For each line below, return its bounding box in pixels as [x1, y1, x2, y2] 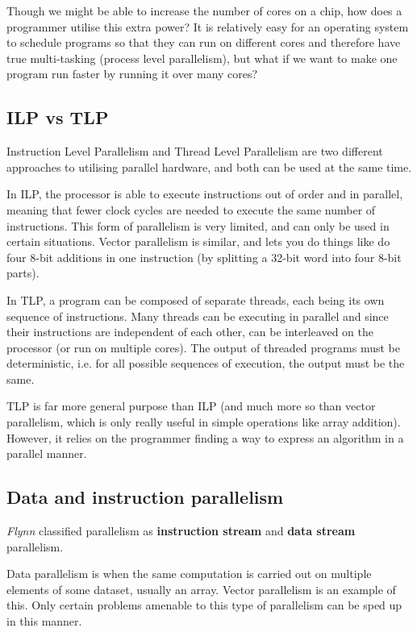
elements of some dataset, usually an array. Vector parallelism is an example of [6, 580, 396, 597]
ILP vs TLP [6, 105, 109, 130]
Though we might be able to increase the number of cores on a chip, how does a [6, 2, 402, 19]
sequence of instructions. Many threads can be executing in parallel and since [6, 307, 389, 324]
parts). [6, 264, 40, 281]
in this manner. [6, 613, 82, 630]
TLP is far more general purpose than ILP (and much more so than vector [6, 397, 376, 414]
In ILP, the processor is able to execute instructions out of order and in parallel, [6, 185, 403, 202]
